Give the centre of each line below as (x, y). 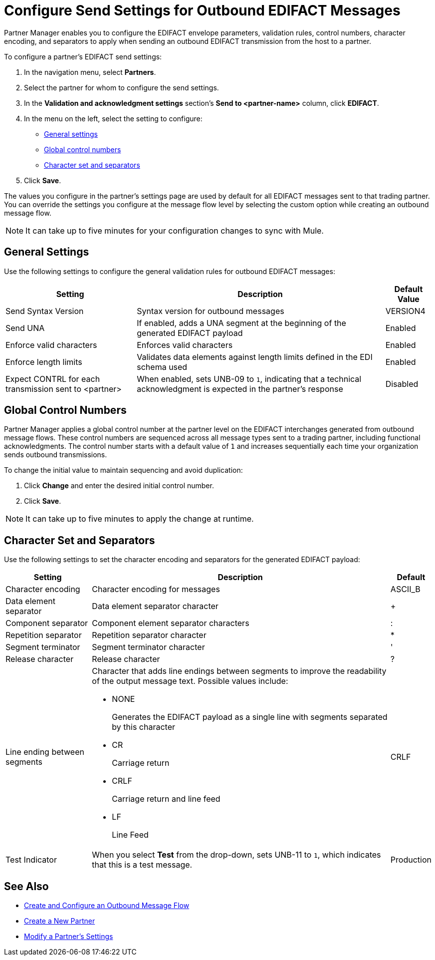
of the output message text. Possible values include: (190, 681)
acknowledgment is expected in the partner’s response (240, 389)
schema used (162, 367)
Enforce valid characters (51, 345)
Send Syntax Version (45, 311)
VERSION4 (405, 311)
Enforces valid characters (185, 345)
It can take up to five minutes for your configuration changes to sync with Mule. (175, 230)
